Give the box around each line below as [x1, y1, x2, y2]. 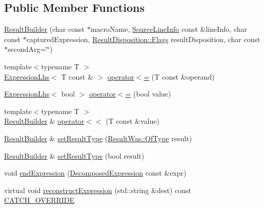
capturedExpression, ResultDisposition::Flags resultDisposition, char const [26, 33, 260, 44]
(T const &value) [106, 116, 159, 126]
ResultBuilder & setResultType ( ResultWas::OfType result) [4, 133, 192, 143]
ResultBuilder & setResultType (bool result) [4, 150, 145, 161]
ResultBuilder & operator [4, 116, 85, 126]
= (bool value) [125, 88, 171, 99]
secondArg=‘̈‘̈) [8, 44, 53, 54]
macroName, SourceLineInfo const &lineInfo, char [90, 24, 247, 34]
